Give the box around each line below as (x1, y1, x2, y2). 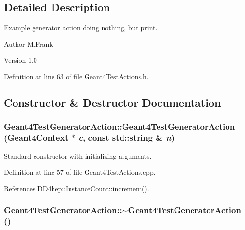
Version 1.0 (4, 55, 37, 65)
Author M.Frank (4, 38, 53, 49)
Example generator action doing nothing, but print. (4, 22, 157, 33)
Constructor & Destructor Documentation (4, 95, 221, 110)
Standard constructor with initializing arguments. (4, 150, 152, 161)
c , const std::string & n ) (78, 131, 175, 144)
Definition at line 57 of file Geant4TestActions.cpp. (4, 167, 156, 177)
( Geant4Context (4, 131, 69, 144)
